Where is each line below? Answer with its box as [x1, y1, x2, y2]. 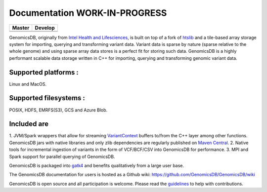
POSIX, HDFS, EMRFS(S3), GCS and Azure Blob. [9, 107, 108, 113]
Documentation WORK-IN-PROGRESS [9, 7, 167, 18]
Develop [35, 24, 55, 31]
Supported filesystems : [9, 94, 85, 102]
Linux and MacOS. [9, 81, 47, 87]
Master [12, 24, 30, 31]
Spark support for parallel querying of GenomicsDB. [9, 154, 115, 159]
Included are [9, 120, 49, 128]
